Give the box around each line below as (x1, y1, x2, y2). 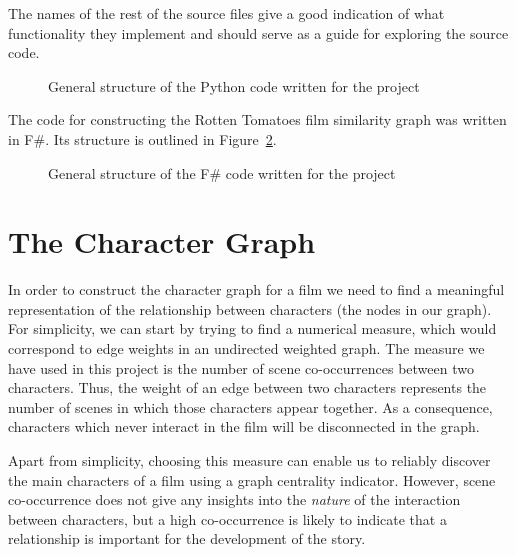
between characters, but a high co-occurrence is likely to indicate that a (8, 508, 447, 529)
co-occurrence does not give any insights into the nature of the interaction (8, 489, 461, 510)
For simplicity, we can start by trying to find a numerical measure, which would (8, 318, 497, 339)
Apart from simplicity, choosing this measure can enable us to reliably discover (8, 450, 491, 471)
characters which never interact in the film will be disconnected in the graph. (8, 416, 480, 437)
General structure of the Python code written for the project (48, 75, 420, 96)
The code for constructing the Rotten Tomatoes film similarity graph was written (8, 109, 507, 130)
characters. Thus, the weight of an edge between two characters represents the (8, 377, 487, 398)
